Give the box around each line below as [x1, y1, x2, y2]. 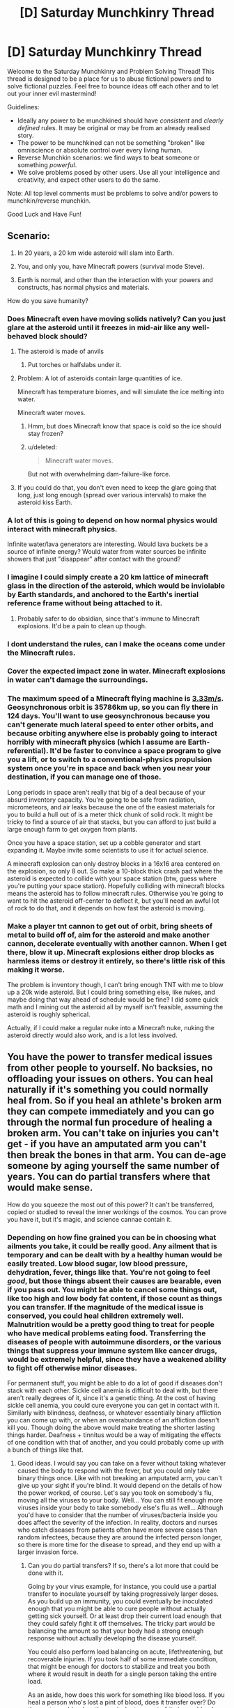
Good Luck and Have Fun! [7, 210, 82, 218]
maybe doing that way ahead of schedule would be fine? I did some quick [7, 995, 219, 1004]
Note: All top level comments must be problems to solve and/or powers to [7, 189, 219, 197]
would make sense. [7, 1182, 93, 1194]
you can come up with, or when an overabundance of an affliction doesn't [7, 1416, 219, 1424]
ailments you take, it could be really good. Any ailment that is [7, 1241, 217, 1251]
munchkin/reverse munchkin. [7, 196, 91, 205]
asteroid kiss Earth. [17, 498, 73, 506]
